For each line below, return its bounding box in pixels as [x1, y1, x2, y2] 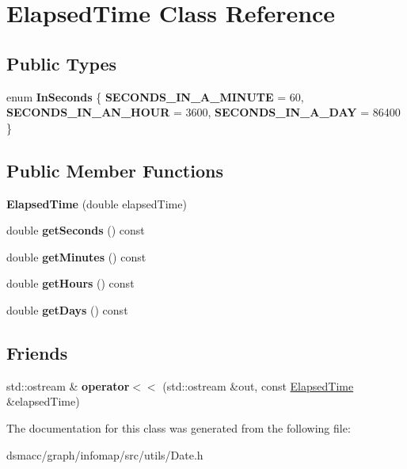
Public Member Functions [6, 158, 223, 182]
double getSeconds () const [6, 222, 145, 238]
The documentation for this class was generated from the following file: [6, 419, 351, 436]
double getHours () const [6, 275, 135, 292]
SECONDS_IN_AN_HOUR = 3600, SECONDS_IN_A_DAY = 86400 [6, 104, 401, 120]
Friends [6, 340, 68, 364]
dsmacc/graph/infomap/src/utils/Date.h [6, 446, 203, 463]
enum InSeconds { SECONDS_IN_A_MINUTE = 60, [6, 88, 304, 105]
